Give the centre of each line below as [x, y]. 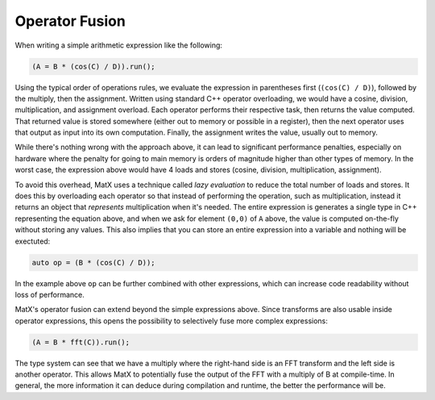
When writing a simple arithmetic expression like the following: [119, 45]
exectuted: [33, 241]
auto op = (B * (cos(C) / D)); [94, 262]
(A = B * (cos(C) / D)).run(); [94, 66]
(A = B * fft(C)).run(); [81, 342]
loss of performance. [50, 294]
